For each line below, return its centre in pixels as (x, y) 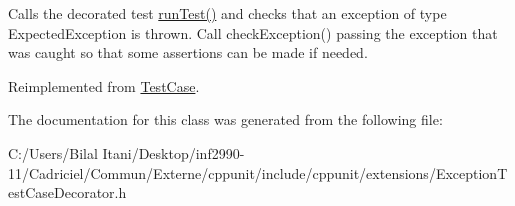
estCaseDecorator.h (67, 192)
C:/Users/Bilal (53, 152)
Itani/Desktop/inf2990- (173, 152)
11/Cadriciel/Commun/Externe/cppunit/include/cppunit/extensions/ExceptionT (258, 172)
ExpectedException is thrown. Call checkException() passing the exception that (253, 32)
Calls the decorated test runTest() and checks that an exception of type (227, 13)
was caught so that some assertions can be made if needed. (188, 52)
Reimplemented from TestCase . (104, 85)
